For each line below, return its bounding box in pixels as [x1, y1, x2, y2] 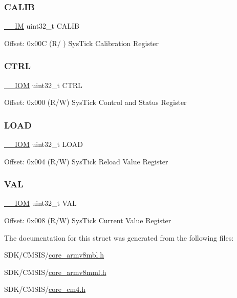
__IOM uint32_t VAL [4, 198, 77, 208]
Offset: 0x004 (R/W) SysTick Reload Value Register [4, 156, 168, 166]
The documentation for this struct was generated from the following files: [4, 232, 234, 243]
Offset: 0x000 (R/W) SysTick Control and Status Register [4, 97, 187, 108]
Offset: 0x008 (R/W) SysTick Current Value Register [4, 215, 171, 226]
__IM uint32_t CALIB [4, 20, 80, 31]
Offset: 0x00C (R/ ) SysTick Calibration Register [4, 37, 159, 48]
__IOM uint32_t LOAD [4, 139, 83, 150]
